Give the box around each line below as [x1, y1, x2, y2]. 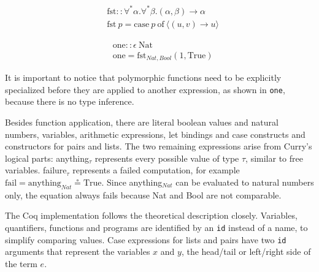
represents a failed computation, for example [72, 164, 240, 176]
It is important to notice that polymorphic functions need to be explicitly [5, 71, 282, 84]
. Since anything [101, 175, 163, 188]
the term [5, 257, 37, 270]
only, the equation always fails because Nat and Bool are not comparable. [5, 188, 282, 201]
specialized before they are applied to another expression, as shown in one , [5, 83, 285, 96]
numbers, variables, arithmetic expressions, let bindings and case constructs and [5, 127, 306, 140]
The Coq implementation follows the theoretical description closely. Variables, [5, 209, 298, 222]
